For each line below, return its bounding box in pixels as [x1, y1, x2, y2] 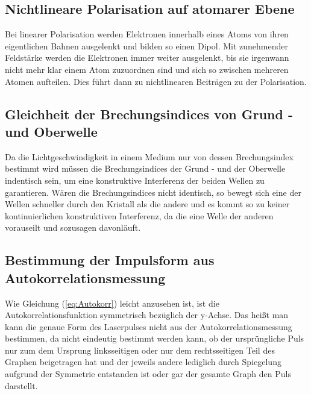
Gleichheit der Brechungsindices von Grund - [5, 104, 293, 123]
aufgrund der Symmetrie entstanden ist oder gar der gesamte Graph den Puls [5, 367, 291, 380]
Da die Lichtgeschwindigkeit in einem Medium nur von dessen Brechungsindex [5, 150, 294, 163]
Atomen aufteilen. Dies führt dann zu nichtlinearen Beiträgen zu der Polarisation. [5, 75, 307, 87]
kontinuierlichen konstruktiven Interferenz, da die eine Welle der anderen [5, 209, 274, 222]
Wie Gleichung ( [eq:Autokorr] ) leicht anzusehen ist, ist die [5, 296, 219, 309]
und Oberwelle [5, 122, 98, 140]
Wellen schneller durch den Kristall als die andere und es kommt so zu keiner [5, 198, 290, 210]
